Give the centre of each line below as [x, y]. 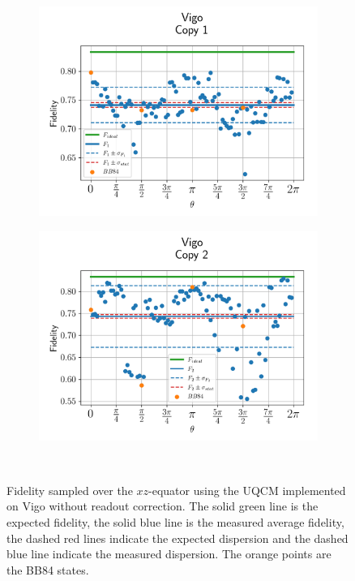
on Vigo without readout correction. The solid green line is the [163, 506]
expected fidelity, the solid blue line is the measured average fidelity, [175, 521]
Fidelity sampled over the [70, 490]
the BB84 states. [48, 569]
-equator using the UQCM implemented [247, 490]
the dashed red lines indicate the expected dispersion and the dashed [177, 538]
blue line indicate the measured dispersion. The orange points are [169, 554]
